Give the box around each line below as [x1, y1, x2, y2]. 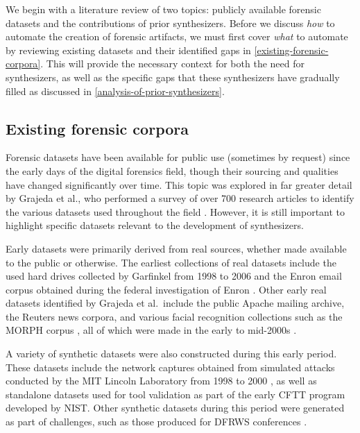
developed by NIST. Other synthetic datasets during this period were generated [6, 400, 345, 415]
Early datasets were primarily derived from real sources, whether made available [6, 241, 347, 255]
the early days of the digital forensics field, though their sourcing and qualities [6, 163, 338, 178]
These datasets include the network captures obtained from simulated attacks [6, 359, 335, 374]
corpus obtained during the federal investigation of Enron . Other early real [6, 282, 327, 296]
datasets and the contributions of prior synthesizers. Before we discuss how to [6, 15, 335, 30]
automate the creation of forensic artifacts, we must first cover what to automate [6, 29, 348, 44]
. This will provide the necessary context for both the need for [40, 56, 305, 71]
